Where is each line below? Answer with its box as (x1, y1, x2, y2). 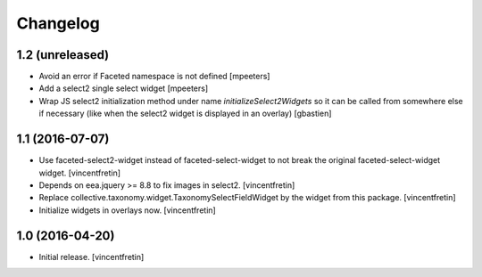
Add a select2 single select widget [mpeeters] (38, 83, 209, 94)
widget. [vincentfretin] (38, 167, 120, 178)
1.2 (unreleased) (16, 47, 110, 62)
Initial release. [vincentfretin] (38, 251, 145, 262)
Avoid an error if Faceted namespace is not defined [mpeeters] (38, 71, 270, 82)
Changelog (16, 13, 100, 33)
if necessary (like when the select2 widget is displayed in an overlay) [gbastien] (38, 108, 332, 119)
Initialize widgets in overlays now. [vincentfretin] (38, 205, 216, 216)
